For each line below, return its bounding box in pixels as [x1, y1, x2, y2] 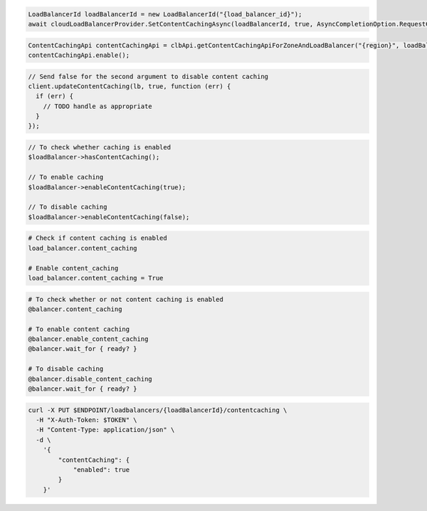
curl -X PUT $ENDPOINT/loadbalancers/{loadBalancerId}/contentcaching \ [28, 406, 288, 414]
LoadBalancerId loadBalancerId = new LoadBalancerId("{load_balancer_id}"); [28, 10, 302, 18]
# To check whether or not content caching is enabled [28, 295, 223, 303]
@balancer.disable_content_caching [28, 374, 152, 383]
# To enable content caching [28, 325, 130, 333]
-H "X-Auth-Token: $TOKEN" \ [36, 416, 138, 423]
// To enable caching [28, 173, 104, 181]
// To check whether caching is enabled [28, 143, 171, 152]
